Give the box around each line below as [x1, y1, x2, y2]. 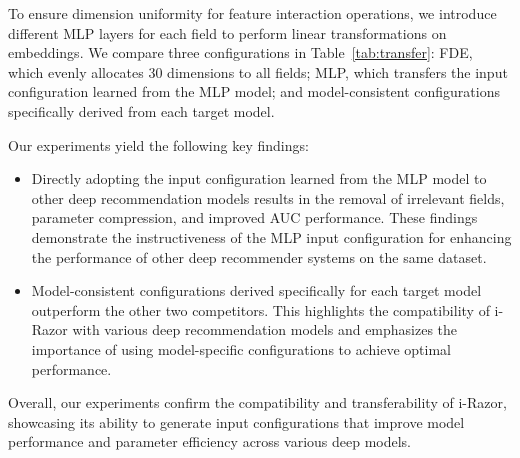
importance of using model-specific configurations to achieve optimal [31, 338, 451, 359]
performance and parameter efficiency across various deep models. [8, 431, 412, 452]
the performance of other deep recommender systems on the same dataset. [31, 246, 487, 267]
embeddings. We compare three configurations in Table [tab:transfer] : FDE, [8, 42, 473, 63]
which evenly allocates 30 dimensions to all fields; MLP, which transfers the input [8, 61, 508, 82]
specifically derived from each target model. [8, 100, 275, 121]
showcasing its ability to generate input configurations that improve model [8, 411, 465, 432]
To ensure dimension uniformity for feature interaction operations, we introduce [8, 3, 497, 23]
